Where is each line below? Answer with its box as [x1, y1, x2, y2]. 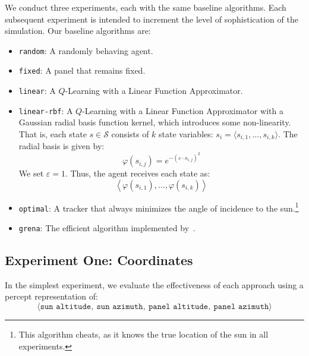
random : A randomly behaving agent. [18, 44, 153, 56]
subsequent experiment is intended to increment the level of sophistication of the [5, 12, 298, 25]
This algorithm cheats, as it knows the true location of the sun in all [18, 328, 269, 341]
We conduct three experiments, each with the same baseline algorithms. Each [5, 1, 286, 13]
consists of [111, 128, 149, 140]
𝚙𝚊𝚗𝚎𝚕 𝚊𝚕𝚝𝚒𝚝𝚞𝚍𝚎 [148, 303, 209, 311]
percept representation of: [5, 290, 98, 303]
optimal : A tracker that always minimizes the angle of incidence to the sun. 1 [18, 200, 299, 214]
